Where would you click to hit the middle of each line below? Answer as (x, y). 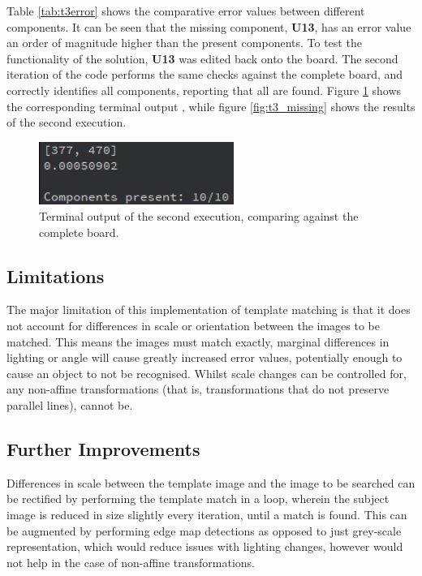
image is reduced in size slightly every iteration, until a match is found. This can (207, 514)
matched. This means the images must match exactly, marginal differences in (198, 341)
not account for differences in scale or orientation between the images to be (193, 326)
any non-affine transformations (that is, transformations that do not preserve (198, 389)
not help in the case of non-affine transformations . (131, 562)
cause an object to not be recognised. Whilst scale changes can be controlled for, (207, 373)
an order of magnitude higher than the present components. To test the (184, 43)
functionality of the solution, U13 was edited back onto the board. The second (202, 58)
